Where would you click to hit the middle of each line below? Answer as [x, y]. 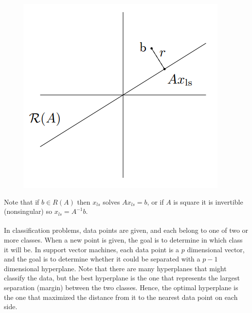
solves [111, 201]
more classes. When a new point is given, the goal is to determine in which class [123, 239]
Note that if [22, 201]
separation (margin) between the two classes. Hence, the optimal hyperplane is [121, 287]
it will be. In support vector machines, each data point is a [92, 249]
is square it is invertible [208, 201]
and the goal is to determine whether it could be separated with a [102, 259]
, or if [155, 201]
